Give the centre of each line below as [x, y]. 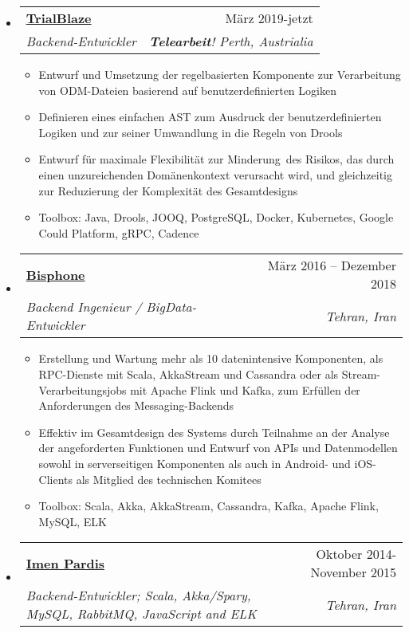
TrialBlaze [59, 18]
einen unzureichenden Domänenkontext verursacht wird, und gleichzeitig [215, 174]
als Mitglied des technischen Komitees [169, 479]
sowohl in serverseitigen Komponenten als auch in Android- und [195, 463]
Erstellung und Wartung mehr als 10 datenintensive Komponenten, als [211, 358]
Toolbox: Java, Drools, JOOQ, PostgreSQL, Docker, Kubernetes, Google [216, 217]
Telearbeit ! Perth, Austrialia [231, 41]
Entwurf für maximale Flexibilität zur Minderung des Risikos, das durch [216, 159]
